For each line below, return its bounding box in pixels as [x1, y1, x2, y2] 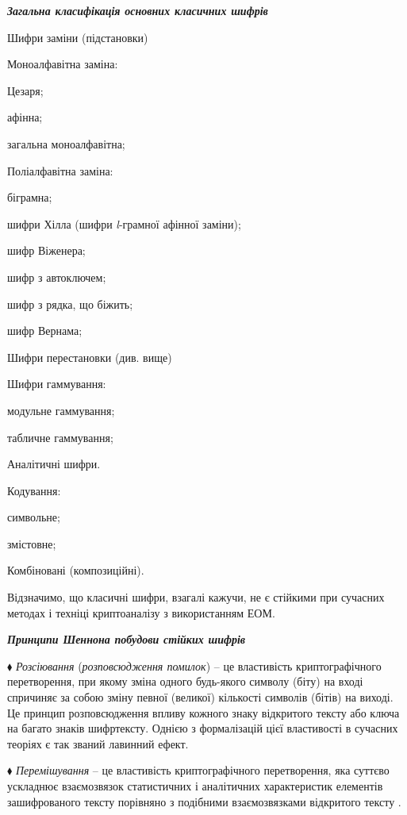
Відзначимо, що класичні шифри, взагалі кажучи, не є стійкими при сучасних [7, 589, 385, 605]
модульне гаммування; [7, 402, 115, 418]
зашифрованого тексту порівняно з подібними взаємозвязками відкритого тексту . [7, 793, 401, 809]
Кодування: [7, 482, 61, 498]
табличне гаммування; [7, 429, 113, 445]
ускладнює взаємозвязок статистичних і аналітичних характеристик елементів [7, 778, 383, 794]
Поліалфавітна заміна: [7, 162, 113, 179]
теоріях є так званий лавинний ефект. [7, 735, 189, 752]
